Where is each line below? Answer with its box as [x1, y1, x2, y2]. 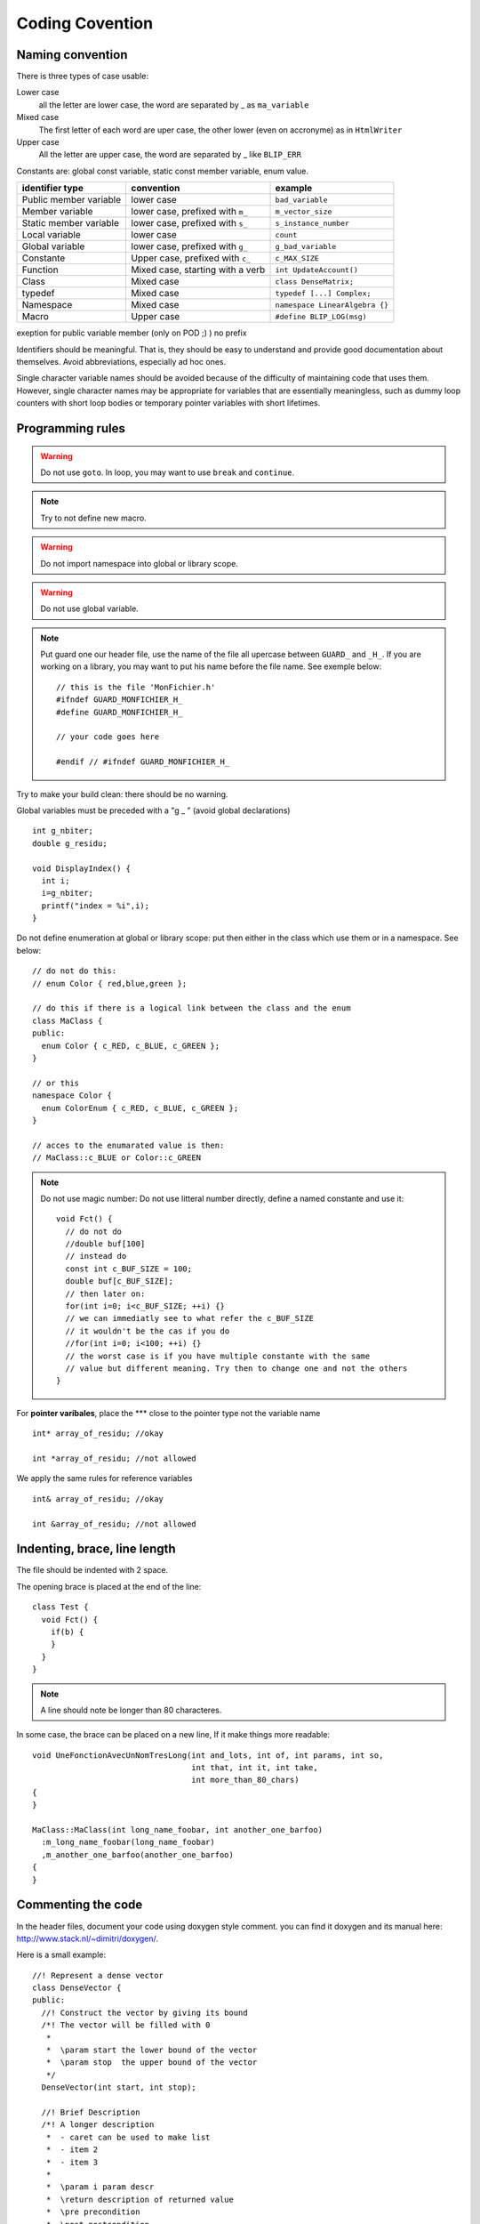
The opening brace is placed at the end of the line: [16, 1581, 202, 1591]
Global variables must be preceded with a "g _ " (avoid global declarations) [16, 805, 291, 816]
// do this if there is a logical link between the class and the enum [32, 1003, 351, 1013]
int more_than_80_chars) [191, 1775, 300, 1785]
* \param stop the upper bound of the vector [45, 2058, 258, 2067]
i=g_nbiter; [41, 888, 93, 898]
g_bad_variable [275, 241, 337, 251]
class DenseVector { [32, 1983, 122, 1993]
